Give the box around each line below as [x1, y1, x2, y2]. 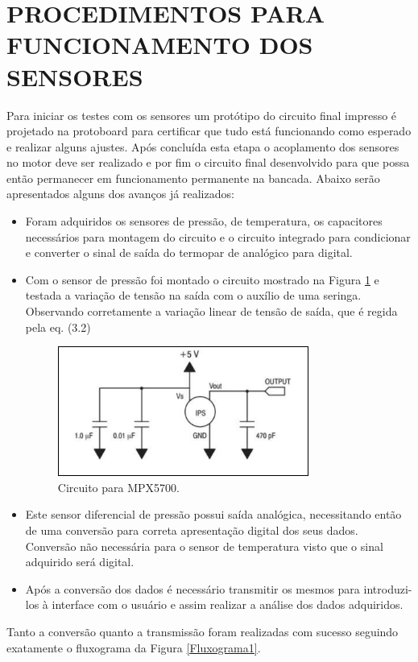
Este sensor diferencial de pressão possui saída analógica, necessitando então [25, 506, 402, 523]
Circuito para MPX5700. [57, 478, 180, 495]
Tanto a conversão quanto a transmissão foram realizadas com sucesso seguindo [6, 623, 399, 639]
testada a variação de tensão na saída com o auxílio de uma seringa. [25, 287, 362, 304]
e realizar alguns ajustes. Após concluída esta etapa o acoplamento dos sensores [6, 138, 399, 155]
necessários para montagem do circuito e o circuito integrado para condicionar [25, 228, 411, 245]
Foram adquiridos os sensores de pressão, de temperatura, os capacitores [25, 213, 383, 230]
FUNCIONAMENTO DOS [6, 28, 313, 61]
